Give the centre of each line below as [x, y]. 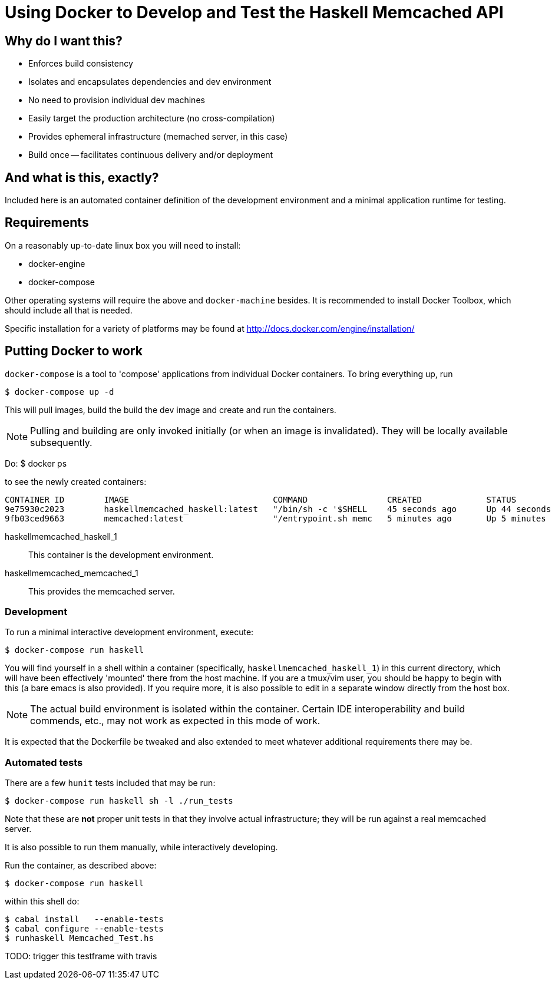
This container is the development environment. [121, 554]
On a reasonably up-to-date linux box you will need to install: [123, 245]
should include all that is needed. [69, 310]
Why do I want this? [64, 41]
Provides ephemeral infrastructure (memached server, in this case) [158, 137]
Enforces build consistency [81, 64]
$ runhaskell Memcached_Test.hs [79, 938]
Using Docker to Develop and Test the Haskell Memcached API [254, 12]
